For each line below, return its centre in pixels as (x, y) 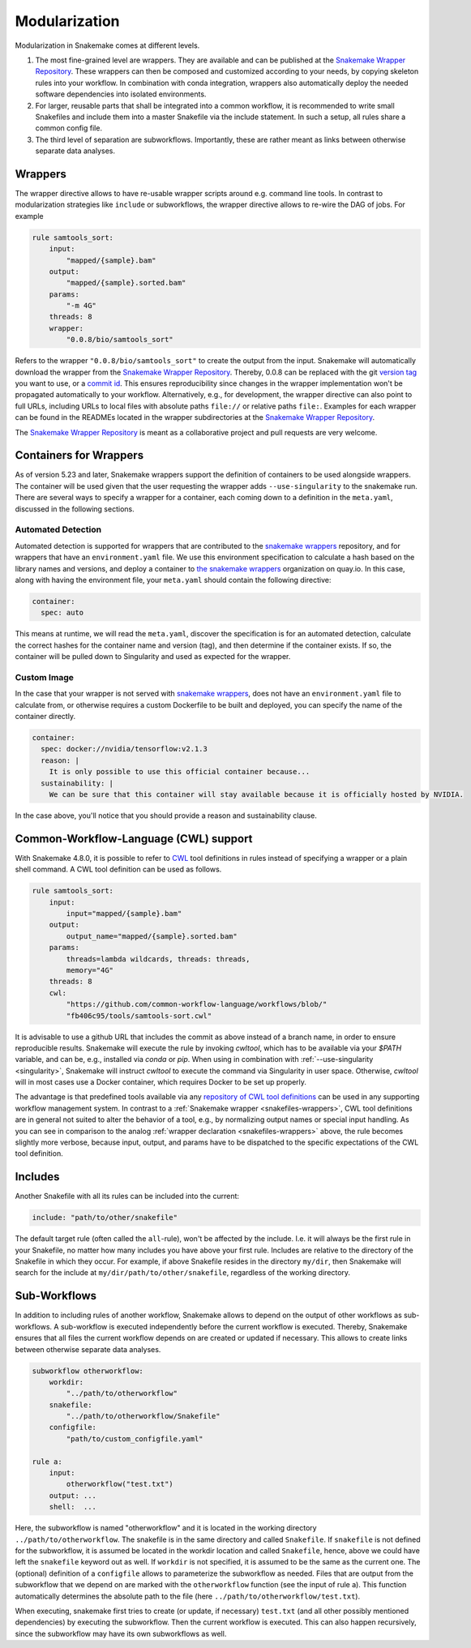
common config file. (69, 128)
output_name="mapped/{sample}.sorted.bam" (152, 936)
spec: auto (62, 613)
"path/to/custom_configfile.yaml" (135, 1438)
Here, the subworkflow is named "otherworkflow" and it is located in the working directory (166, 1528)
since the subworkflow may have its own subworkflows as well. (121, 1633)
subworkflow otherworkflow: (88, 1371)
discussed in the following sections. (75, 509)
